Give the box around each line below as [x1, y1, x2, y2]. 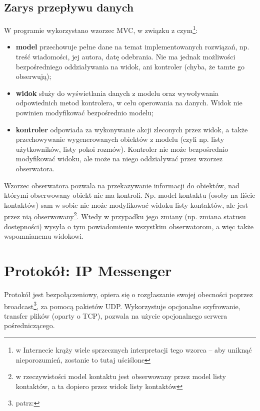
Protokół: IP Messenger [4, 260, 172, 280]
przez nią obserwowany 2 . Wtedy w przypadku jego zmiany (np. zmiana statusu [4, 210, 246, 222]
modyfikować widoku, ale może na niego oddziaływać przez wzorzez [15, 153, 222, 164]
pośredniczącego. [4, 320, 55, 331]
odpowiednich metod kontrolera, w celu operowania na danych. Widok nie [15, 97, 242, 108]
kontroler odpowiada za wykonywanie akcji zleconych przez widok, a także [15, 124, 248, 134]
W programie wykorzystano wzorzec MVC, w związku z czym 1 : [4, 23, 198, 35]
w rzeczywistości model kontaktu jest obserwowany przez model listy [15, 371, 226, 382]
